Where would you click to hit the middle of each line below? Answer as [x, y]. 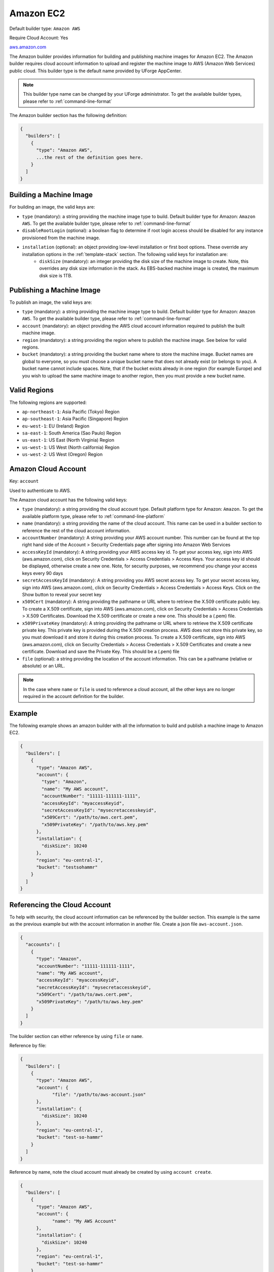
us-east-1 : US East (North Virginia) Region [68, 440]
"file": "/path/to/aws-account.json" [99, 1095]
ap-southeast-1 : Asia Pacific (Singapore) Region [75, 419]
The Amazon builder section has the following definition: [68, 115]
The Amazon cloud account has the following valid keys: [68, 500]
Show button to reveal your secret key [62, 595]
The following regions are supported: [48, 402]
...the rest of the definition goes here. [90, 157]
